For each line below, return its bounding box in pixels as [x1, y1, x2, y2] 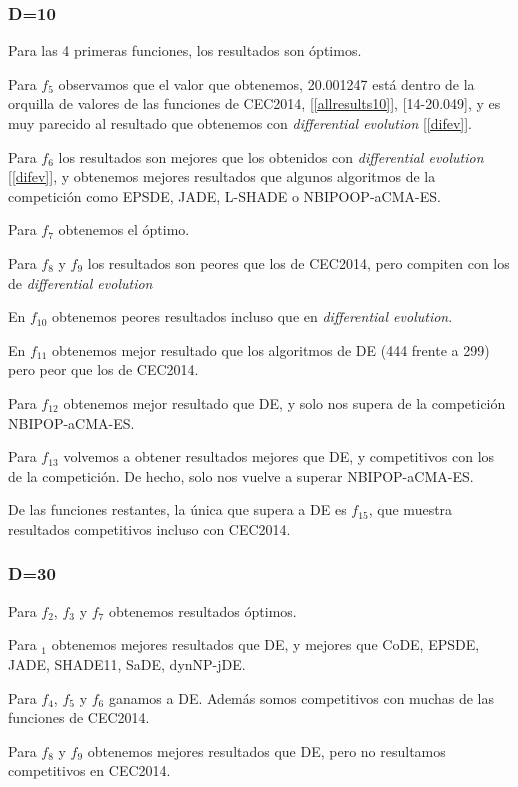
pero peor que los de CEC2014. [8, 359, 199, 380]
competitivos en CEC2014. [8, 760, 171, 781]
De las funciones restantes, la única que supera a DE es [8, 499, 347, 520]
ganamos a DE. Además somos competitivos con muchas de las [108, 687, 494, 708]
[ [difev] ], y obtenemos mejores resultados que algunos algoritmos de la [8, 166, 436, 187]
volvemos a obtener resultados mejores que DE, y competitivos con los [63, 446, 495, 467]
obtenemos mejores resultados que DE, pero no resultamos [87, 740, 446, 761]
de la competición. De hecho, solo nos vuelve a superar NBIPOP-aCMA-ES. [8, 465, 474, 486]
